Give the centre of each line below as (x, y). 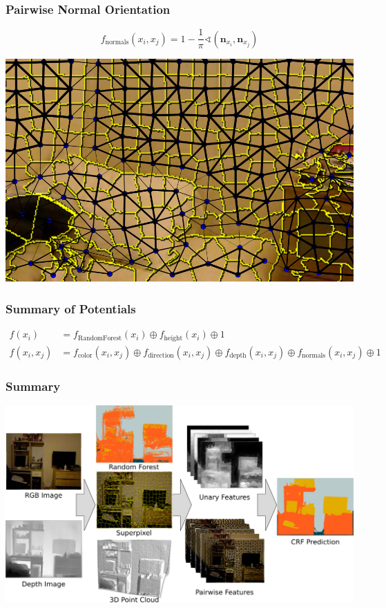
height (173, 338)
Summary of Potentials (71, 308)
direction (161, 356)
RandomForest (100, 338)
